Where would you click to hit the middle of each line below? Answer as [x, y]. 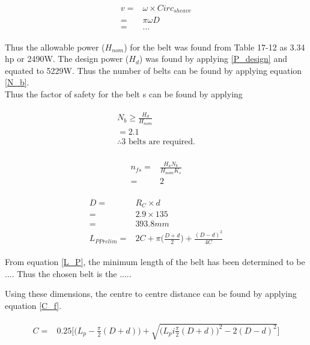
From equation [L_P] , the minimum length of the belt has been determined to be [155, 261]
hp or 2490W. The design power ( [67, 59]
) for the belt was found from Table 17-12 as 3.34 [214, 47]
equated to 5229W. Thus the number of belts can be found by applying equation [153, 70]
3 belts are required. [158, 142]
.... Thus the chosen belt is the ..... [68, 273]
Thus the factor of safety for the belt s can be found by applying [124, 93]
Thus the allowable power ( [55, 47]
